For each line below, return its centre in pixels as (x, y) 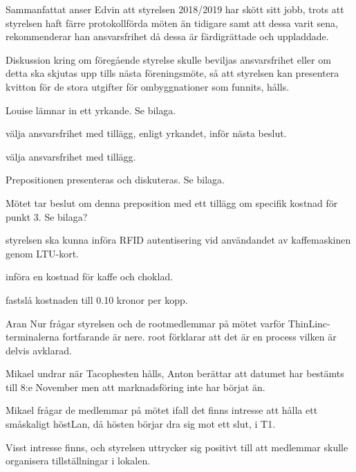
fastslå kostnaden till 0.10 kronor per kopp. (97, 299)
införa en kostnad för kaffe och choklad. (90, 276)
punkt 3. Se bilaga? (47, 216)
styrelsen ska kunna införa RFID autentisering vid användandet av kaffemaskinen (178, 240)
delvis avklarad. (39, 350)
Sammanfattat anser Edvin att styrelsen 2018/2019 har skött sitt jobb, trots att (175, 9)
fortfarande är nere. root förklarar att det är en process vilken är (199, 337)
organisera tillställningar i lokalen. (78, 461)
